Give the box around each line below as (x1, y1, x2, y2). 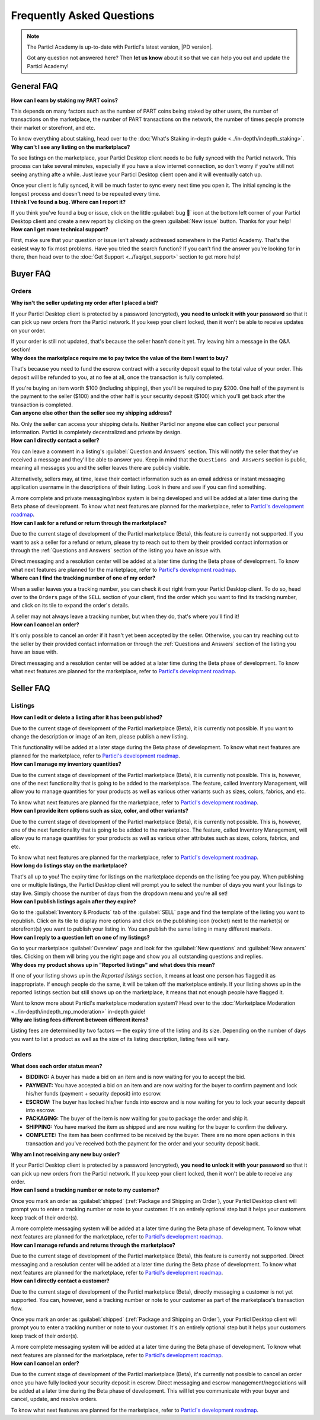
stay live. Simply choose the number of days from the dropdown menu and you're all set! (11, 890, 228, 897)
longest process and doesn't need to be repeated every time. (11, 190, 161, 197)
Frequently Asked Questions (11, 9, 155, 22)
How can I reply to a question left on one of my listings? (11, 934, 151, 941)
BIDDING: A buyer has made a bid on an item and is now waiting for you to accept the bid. (25, 1074, 246, 1081)
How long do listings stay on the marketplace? (11, 862, 127, 869)
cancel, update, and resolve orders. (11, 1396, 98, 1403)
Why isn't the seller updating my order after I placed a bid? (11, 300, 158, 307)
